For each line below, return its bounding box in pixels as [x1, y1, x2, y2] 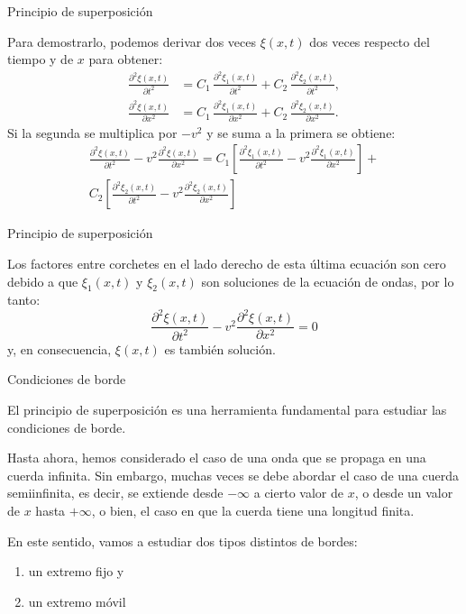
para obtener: [88, 50, 163, 69]
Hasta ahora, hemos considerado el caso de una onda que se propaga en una [7, 448, 426, 467]
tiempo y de [7, 50, 74, 69]
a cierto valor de [253, 483, 343, 502]
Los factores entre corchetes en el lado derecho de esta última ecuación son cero [7, 253, 446, 272]
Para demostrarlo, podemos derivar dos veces [7, 32, 257, 50]
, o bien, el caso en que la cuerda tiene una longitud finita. [91, 500, 415, 519]
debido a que [7, 271, 78, 290]
